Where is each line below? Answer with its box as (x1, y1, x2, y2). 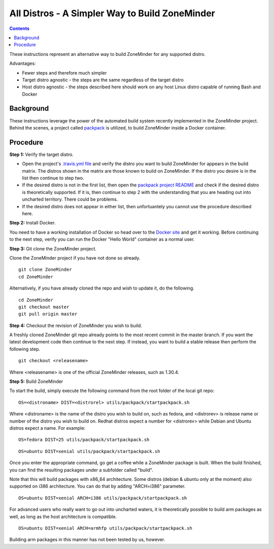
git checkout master (18, 304, 70, 310)
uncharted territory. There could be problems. (22, 196, 118, 203)
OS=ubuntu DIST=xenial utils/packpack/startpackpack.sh (18, 448, 160, 454)
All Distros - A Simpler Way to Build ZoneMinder (9, 8, 215, 19)
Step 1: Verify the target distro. (9, 151, 74, 157)
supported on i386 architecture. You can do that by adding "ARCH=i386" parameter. (9, 483, 186, 490)
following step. (9, 346, 41, 352)
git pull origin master (18, 311, 78, 317)
